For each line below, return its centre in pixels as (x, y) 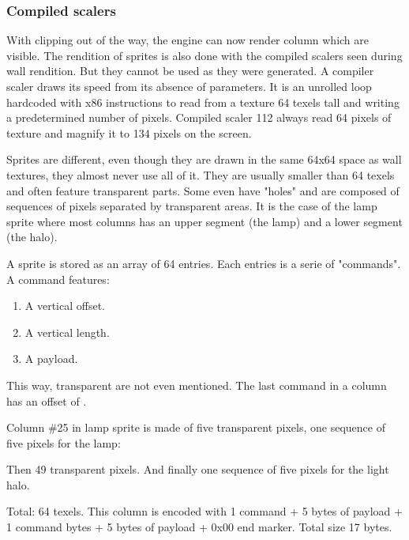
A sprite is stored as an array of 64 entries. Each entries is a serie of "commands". (204, 263)
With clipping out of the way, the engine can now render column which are (188, 40)
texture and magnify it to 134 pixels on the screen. (129, 132)
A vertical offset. (65, 306)
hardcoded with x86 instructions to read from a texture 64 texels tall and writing (203, 102)
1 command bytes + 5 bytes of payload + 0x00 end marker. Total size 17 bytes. (199, 527)
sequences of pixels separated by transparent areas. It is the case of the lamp (192, 206)
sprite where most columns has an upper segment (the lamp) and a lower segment (204, 221)
